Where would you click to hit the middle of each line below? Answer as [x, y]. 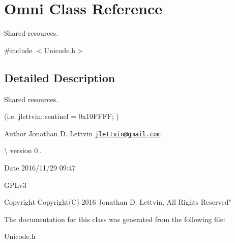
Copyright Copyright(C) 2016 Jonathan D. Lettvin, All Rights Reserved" [118, 202]
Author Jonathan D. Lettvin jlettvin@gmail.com [82, 133]
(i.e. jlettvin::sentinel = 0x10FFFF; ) [62, 116]
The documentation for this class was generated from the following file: [115, 219]
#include [18, 50]
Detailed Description [60, 77]
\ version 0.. [23, 150]
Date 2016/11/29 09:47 [40, 167]
